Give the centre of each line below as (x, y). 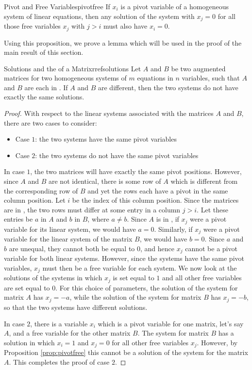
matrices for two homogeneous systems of (65, 78)
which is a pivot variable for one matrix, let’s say (171, 323)
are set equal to (27, 287)
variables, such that (211, 78)
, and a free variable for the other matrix (70, 333)
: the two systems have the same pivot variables (106, 139)
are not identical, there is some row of (105, 181)
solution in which (29, 342)
